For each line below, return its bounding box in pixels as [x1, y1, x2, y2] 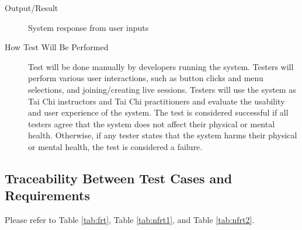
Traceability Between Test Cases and [5, 169, 232, 187]
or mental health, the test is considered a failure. [28, 140, 203, 152]
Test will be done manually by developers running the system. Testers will [28, 60, 294, 72]
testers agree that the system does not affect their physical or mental [28, 117, 275, 130]
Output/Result [5, 2, 58, 13]
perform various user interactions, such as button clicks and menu [28, 72, 263, 84]
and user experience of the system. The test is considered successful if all [28, 106, 289, 119]
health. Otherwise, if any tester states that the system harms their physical [28, 129, 297, 141]
